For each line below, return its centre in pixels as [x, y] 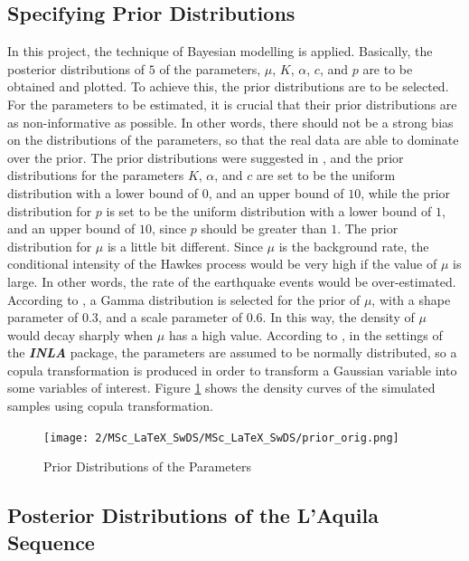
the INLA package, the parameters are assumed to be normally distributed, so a [232, 352]
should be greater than [264, 228]
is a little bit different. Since [185, 246]
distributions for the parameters [96, 175]
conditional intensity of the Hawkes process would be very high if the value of [222, 264]
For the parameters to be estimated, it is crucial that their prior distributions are [232, 104]
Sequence [51, 542]
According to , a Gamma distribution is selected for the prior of [184, 299]
